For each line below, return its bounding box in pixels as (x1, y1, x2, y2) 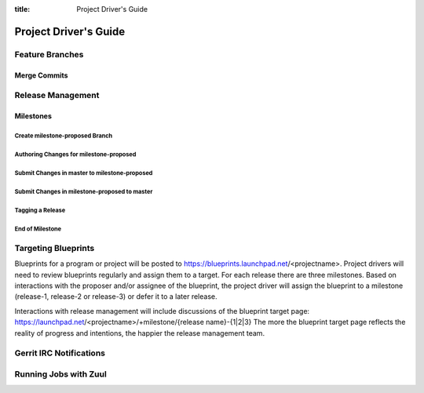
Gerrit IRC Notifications (14, 348, 106, 358)
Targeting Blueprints (14, 242, 95, 253)
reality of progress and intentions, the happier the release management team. (14, 328, 265, 337)
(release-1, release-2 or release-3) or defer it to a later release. (14, 292, 217, 301)
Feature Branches (14, 49, 84, 60)
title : (14, 5, 31, 13)
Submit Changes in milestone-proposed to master (14, 187, 153, 195)
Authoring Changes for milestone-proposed (14, 150, 137, 158)
